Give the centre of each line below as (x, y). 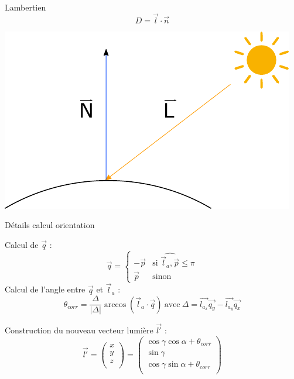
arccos (115, 304)
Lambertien (25, 7)
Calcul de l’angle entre (45, 289)
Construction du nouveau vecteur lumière (79, 330)
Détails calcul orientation (50, 225)
